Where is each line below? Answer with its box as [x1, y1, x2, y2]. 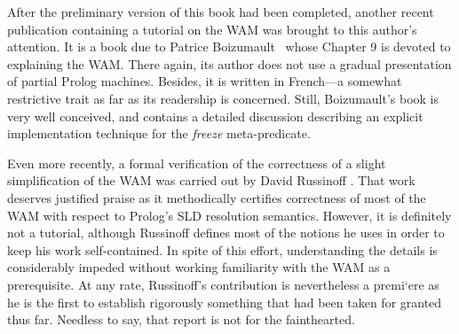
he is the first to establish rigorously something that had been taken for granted [7, 292, 442, 311]
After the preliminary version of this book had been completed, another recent [7, 3, 434, 20]
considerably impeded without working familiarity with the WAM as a [7, 258, 391, 276]
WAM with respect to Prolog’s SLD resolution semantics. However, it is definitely [7, 206, 452, 224]
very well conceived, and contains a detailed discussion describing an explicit [7, 106, 423, 125]
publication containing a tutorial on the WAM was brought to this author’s [7, 19, 417, 38]
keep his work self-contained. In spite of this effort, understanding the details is [7, 240, 438, 259]
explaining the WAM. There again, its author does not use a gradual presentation [7, 54, 452, 73]
